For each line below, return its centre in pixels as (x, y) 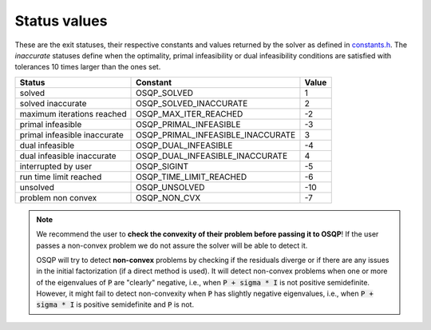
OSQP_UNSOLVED (170, 187)
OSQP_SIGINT (162, 166)
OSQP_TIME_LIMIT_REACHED (192, 177)
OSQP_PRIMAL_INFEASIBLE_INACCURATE (216, 134)
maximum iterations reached (73, 113)
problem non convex (58, 197)
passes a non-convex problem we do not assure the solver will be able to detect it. (172, 245)
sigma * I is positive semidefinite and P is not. (115, 304)
